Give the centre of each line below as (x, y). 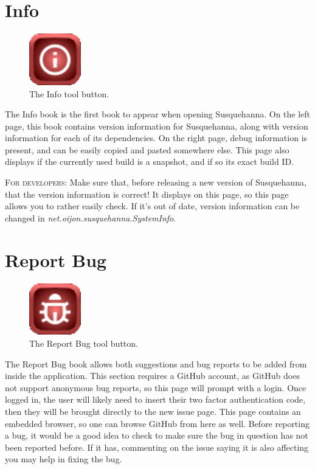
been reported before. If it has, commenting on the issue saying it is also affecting (157, 447)
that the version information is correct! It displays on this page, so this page (147, 194)
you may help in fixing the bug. (64, 459)
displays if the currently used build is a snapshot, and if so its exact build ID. (149, 162)
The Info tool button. (69, 93)
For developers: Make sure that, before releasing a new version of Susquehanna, (156, 182)
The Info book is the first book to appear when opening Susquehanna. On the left (158, 114)
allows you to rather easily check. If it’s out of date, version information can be (152, 206)
